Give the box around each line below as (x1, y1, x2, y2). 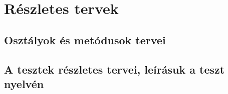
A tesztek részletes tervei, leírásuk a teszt (4, 61, 225, 77)
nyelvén (4, 76, 44, 91)
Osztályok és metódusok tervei (4, 32, 166, 47)
